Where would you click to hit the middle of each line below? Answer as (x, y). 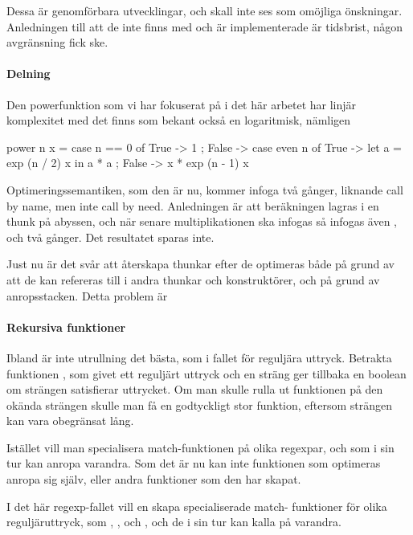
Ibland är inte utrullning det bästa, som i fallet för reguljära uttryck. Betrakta (199, 357)
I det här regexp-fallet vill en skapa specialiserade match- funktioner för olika (197, 506)
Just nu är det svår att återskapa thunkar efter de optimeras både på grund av (201, 264)
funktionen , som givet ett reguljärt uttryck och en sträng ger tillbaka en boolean (206, 373)
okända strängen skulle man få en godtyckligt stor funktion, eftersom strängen (200, 404)
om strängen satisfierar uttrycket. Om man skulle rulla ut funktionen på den (195, 389)
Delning (29, 74)
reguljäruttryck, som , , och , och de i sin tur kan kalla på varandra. (174, 522)
